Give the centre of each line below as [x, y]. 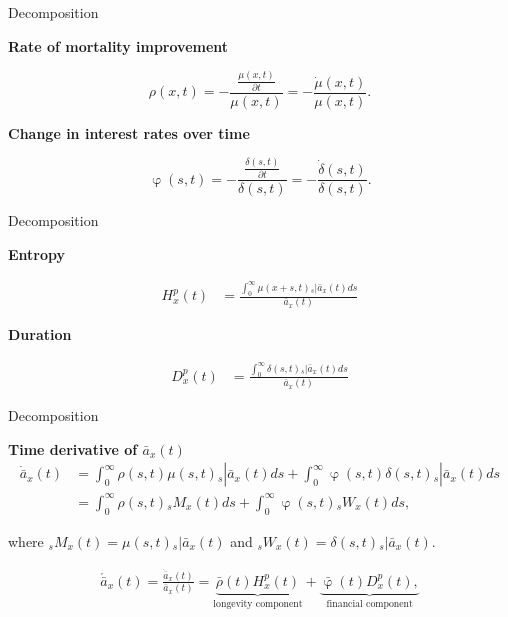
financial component [369, 603]
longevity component [258, 603]
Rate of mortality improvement [118, 45]
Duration [40, 334]
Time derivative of [73, 448]
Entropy [37, 253]
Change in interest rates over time [129, 132]
